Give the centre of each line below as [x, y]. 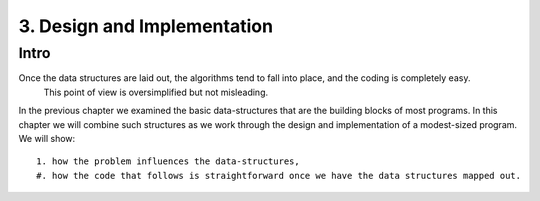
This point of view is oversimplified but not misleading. [156, 92]
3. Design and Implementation [146, 26]
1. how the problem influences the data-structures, [168, 161]
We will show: [47, 138]
